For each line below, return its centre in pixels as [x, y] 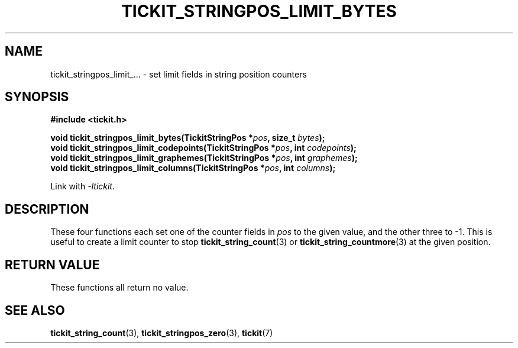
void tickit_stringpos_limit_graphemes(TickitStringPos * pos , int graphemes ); [204, 158]
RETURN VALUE [52, 265]
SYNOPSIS [37, 97]
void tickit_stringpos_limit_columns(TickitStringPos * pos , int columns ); [193, 168]
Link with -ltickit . [83, 186]
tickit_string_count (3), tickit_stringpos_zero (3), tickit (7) [162, 333]
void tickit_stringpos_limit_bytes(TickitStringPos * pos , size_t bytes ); [188, 138]
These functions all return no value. [119, 288]
